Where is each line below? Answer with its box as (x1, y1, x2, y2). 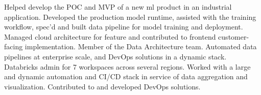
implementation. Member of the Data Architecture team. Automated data (25, 41, 257, 52)
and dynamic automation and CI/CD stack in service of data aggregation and (4, 71, 248, 82)
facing (4, 41, 23, 52)
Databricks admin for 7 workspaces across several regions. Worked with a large (4, 61, 251, 72)
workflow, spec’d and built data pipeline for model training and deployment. (4, 21, 243, 32)
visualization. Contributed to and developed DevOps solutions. (4, 81, 201, 91)
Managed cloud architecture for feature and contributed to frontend (4, 31, 216, 42)
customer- (218, 31, 249, 42)
